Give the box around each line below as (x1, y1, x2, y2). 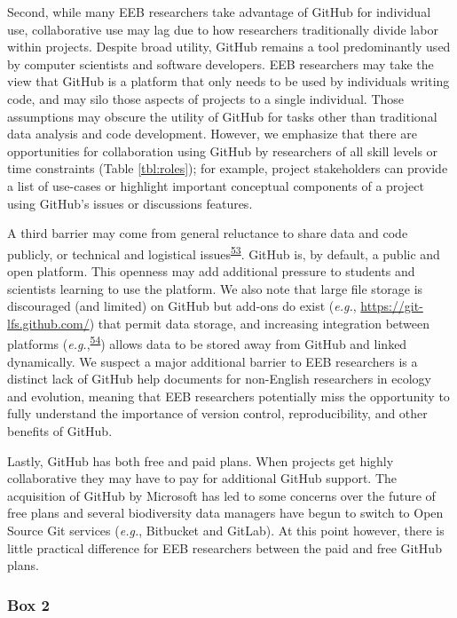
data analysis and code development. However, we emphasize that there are (7, 124, 417, 143)
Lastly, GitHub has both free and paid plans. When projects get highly (7, 451, 394, 470)
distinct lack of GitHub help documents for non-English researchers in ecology (7, 369, 432, 388)
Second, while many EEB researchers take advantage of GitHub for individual (7, 3, 431, 20)
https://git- (360, 297, 423, 315)
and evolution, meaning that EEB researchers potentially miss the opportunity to (7, 386, 450, 405)
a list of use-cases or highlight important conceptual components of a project (7, 176, 424, 194)
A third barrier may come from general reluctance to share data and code (7, 224, 408, 242)
